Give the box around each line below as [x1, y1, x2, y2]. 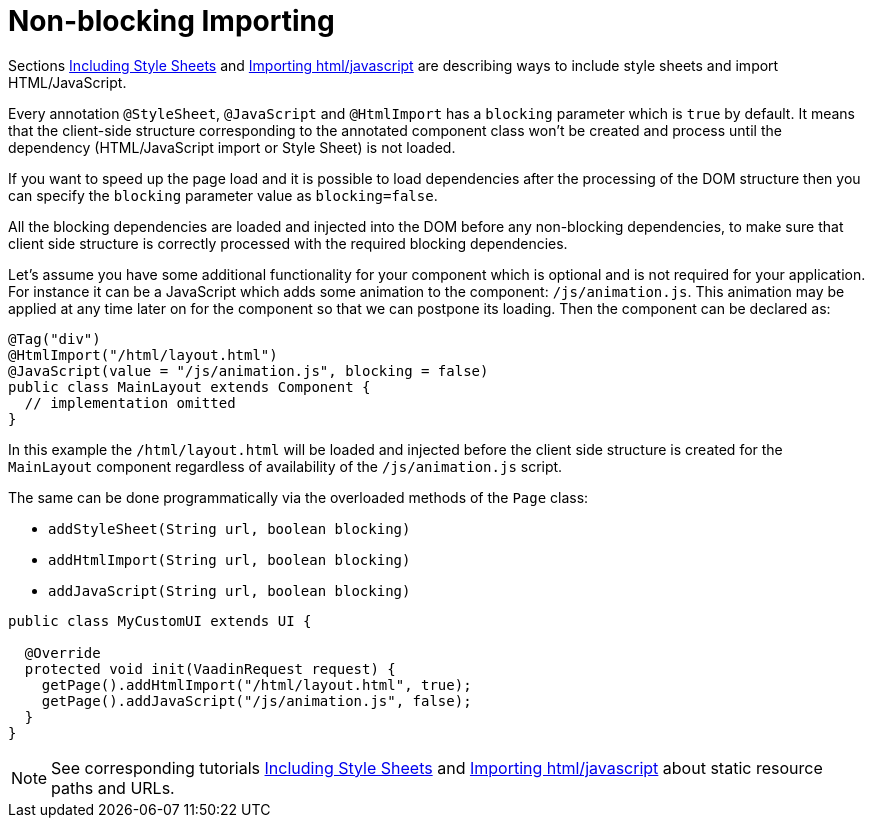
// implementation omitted [24, 394, 236, 411]
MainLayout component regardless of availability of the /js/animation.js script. [8, 457, 563, 475]
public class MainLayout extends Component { [8, 378, 371, 395]
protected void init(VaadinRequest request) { [24, 660, 396, 677]
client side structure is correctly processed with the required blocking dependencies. [8, 234, 568, 252]
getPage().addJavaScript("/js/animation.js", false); [41, 692, 472, 709]
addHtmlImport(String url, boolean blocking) [48, 551, 411, 568]
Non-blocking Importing [8, 4, 335, 38]
